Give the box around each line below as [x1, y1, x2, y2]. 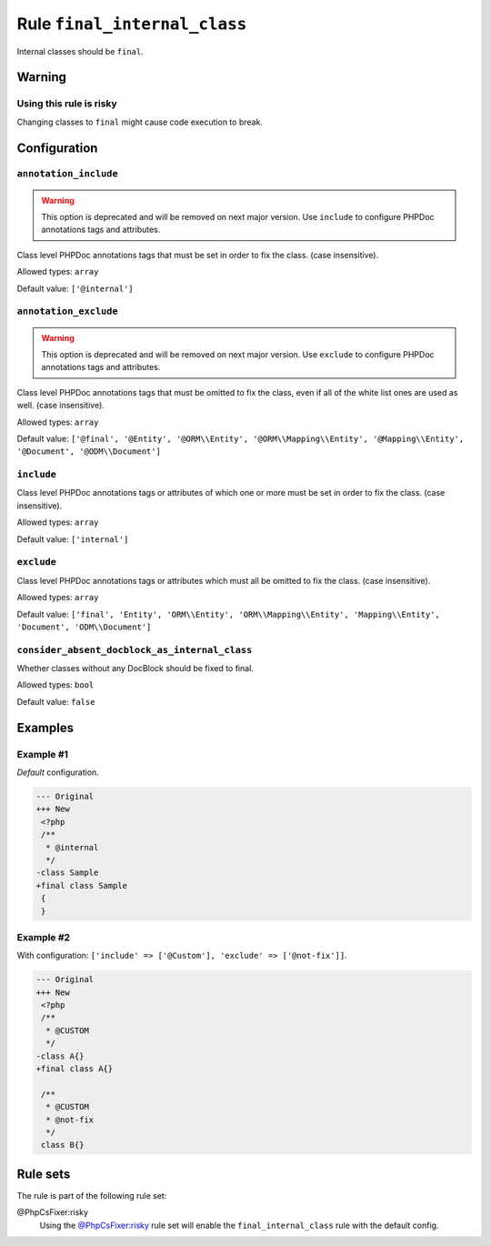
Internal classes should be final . [16, 45, 145, 56]
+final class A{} [35, 1063, 114, 1073]
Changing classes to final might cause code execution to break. [16, 116, 264, 127]
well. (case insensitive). [16, 400, 105, 411]
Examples [16, 719, 75, 736]
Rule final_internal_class [16, 14, 247, 34]
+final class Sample [35, 880, 127, 890]
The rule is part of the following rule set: [16, 1190, 167, 1201]
